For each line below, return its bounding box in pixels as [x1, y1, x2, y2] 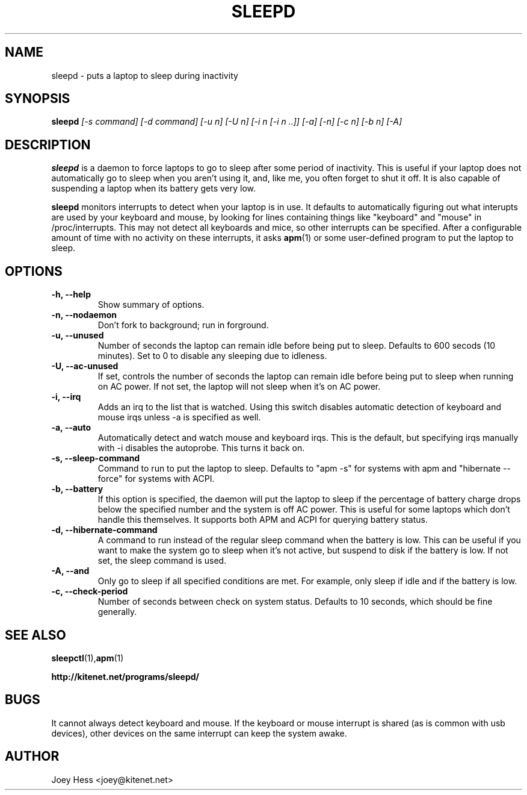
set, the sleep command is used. [97, 555, 227, 566]
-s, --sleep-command [51, 453, 140, 464]
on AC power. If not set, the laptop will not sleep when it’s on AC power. [97, 381, 381, 392]
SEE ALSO [5, 627, 66, 643]
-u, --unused [51, 330, 104, 341]
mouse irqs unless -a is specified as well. [97, 412, 261, 423]
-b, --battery [51, 484, 103, 494]
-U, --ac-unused [51, 361, 119, 372]
